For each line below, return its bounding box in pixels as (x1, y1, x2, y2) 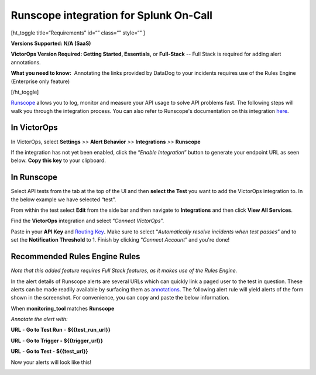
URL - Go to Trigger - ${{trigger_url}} (11, 337, 104, 344)
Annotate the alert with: (11, 316, 68, 323)
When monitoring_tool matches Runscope (11, 305, 115, 312)
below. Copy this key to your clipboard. (11, 157, 107, 164)
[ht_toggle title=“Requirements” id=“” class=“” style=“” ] (11, 29, 146, 36)
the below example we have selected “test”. (11, 196, 116, 203)
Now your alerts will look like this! (11, 359, 92, 366)
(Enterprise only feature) (11, 78, 70, 85)
